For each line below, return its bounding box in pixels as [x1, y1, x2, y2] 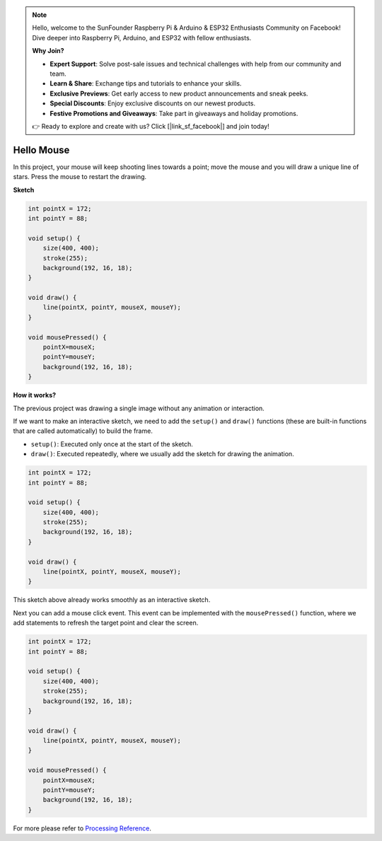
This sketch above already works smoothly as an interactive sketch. [13, 596, 211, 604]
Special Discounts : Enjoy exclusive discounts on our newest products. [50, 99, 256, 108]
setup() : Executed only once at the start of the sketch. [30, 439, 194, 448]
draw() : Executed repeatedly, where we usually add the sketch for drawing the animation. [30, 450, 294, 458]
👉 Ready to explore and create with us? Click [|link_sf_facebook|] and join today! [32, 122, 270, 130]
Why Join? [32, 47, 64, 55]
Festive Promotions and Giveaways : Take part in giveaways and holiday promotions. [50, 109, 299, 117]
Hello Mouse [13, 144, 70, 156]
